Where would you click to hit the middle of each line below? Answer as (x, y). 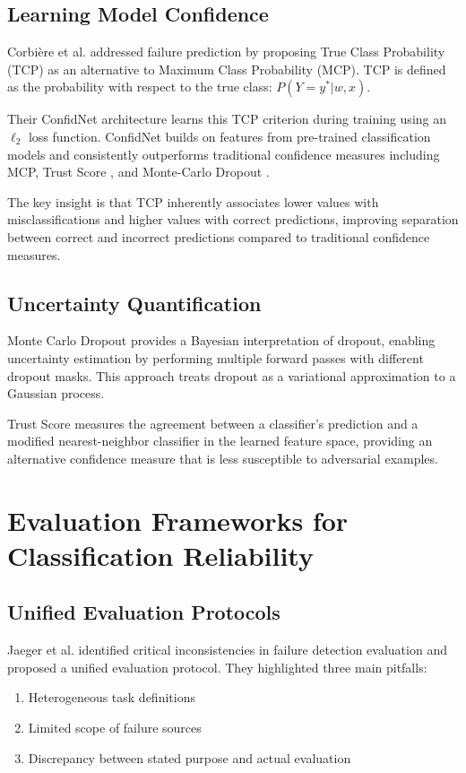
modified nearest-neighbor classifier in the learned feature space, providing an (220, 441)
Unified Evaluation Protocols (144, 612)
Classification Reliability (160, 555)
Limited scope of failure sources (115, 728)
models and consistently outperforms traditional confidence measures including (224, 154)
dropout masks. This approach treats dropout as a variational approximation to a (232, 375)
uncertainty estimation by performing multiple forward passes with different (216, 357)
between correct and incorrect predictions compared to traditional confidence (219, 236)
